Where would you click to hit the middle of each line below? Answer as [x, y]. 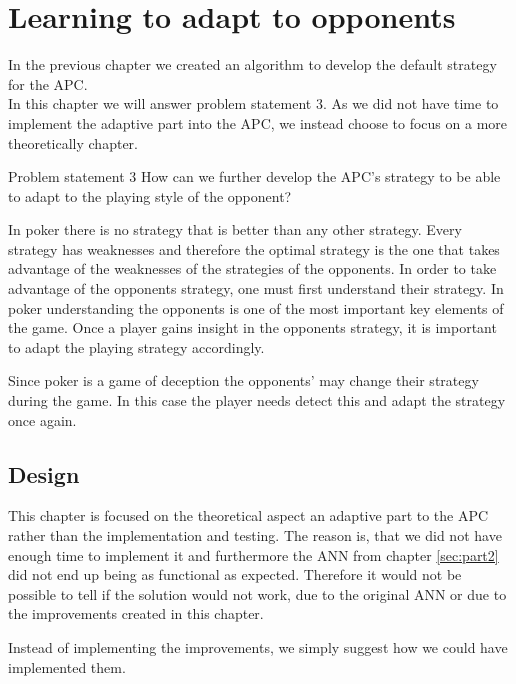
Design [44, 473]
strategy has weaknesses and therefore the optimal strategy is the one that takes [254, 248]
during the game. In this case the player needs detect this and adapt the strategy [257, 400]
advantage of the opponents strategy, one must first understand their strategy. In [256, 288]
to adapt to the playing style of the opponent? [150, 195]
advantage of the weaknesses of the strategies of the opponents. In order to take [252, 268]
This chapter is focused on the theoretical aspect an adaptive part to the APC [248, 515]
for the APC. [48, 83]
